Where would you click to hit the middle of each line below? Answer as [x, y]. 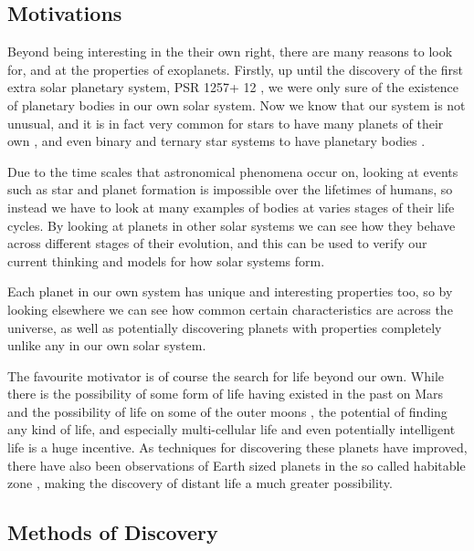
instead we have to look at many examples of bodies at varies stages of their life [231, 207]
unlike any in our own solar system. [107, 345]
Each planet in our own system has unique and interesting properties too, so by [230, 291]
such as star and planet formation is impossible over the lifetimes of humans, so [230, 189]
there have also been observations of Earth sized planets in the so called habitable [237, 465]
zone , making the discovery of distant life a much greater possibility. [200, 483]
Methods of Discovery [113, 532]
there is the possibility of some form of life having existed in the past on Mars [226, 394]
